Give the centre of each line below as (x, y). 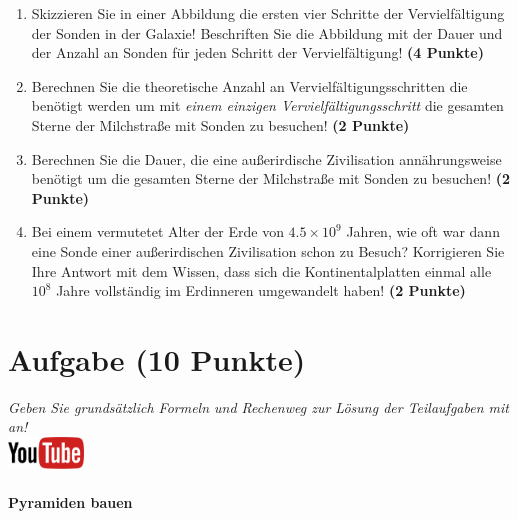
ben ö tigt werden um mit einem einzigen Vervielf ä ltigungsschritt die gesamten (267, 105)
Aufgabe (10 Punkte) (157, 358)
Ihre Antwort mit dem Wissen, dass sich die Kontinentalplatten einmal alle (261, 270)
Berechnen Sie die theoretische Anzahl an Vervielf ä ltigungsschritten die (249, 85)
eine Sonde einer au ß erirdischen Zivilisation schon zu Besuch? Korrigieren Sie (268, 250)
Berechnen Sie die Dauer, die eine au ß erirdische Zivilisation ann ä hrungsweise (266, 158)
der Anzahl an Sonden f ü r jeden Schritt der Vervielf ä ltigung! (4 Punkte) (257, 52)
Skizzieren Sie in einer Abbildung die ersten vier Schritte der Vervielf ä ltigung (268, 13)
